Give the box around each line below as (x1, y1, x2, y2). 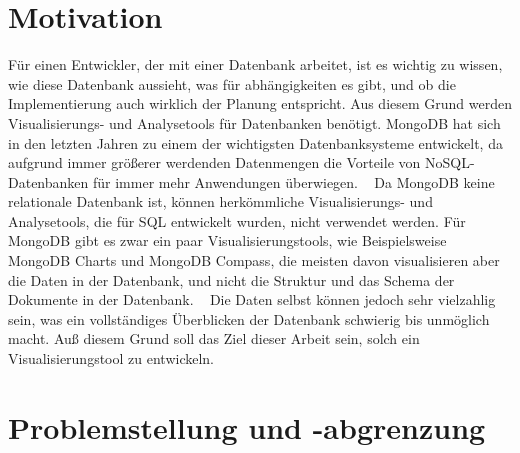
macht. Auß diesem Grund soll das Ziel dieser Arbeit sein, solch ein (8, 328, 420, 349)
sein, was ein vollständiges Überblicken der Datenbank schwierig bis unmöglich (8, 308, 490, 329)
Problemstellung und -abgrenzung (8, 406, 486, 447)
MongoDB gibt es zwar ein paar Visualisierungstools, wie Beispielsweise (8, 230, 447, 251)
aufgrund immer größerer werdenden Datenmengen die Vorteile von (8, 152, 421, 173)
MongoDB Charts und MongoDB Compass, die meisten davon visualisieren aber (8, 250, 500, 271)
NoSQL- (424, 152, 475, 173)
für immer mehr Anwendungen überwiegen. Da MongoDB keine (92, 171, 495, 192)
